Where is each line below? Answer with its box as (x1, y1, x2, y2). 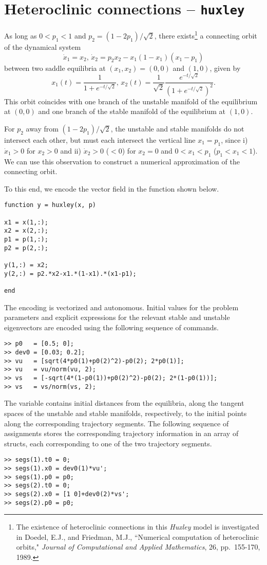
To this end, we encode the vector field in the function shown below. (4, 183, 219, 194)
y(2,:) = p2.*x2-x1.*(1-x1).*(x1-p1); (4, 270, 137, 277)
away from (26, 123, 59, 134)
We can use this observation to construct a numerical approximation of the (4, 156, 240, 166)
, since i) (221, 135, 248, 145)
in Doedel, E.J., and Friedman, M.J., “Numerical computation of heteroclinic (16, 531, 259, 542)
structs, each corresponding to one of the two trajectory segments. (4, 438, 212, 448)
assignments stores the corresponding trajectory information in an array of (4, 428, 239, 439)
